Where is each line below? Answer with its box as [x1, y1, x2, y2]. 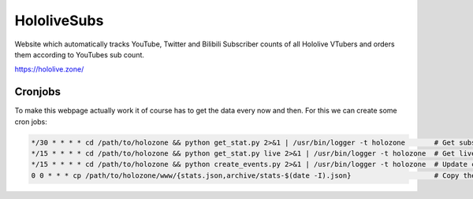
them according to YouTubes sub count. [14, 50, 145, 59]
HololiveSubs [14, 12, 104, 29]
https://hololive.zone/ [14, 64, 84, 74]
